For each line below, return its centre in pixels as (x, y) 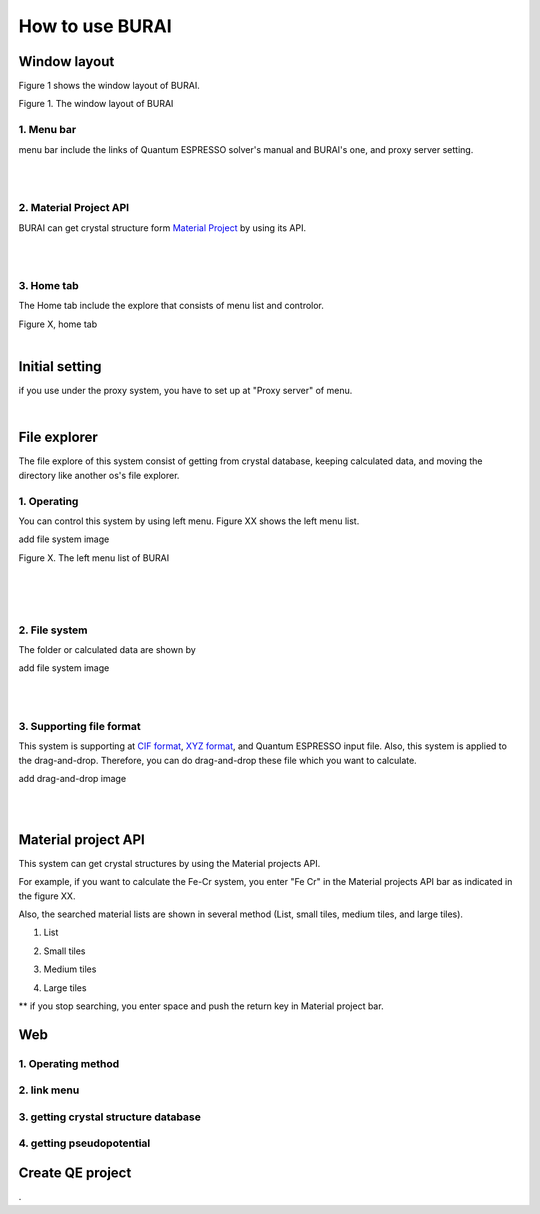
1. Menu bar (47, 130)
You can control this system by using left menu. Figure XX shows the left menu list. (189, 521)
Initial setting (60, 366)
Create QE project (75, 1173)
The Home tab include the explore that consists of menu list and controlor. (171, 306)
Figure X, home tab (58, 324)
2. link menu (49, 1090)
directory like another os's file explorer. (99, 475)
